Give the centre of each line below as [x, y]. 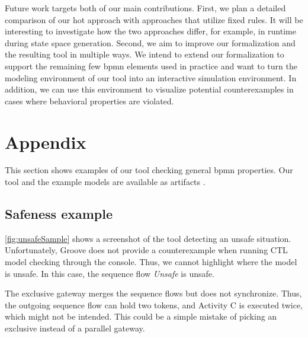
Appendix [46, 141]
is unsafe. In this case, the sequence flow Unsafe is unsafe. [110, 273]
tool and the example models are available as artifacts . [105, 182]
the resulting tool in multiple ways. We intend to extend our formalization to [145, 54]
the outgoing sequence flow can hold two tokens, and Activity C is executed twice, [154, 304]
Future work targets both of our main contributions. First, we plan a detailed [145, 8]
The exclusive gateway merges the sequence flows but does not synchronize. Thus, [153, 293]
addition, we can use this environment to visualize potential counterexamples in [149, 89]
